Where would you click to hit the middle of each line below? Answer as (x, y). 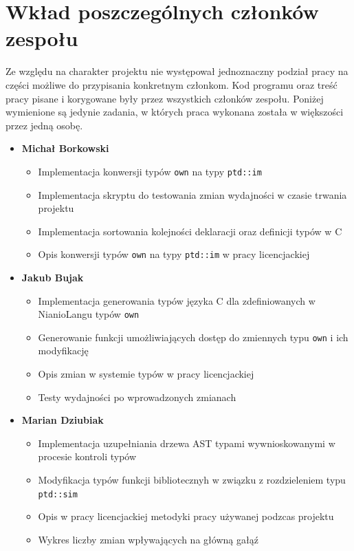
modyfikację (63, 350)
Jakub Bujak (53, 277)
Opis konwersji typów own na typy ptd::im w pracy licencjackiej (174, 254)
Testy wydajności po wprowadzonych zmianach (137, 397)
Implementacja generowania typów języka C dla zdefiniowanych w (177, 300)
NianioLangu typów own (89, 314)
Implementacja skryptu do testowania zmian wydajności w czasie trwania (192, 194)
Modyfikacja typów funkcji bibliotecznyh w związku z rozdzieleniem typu (192, 480)
